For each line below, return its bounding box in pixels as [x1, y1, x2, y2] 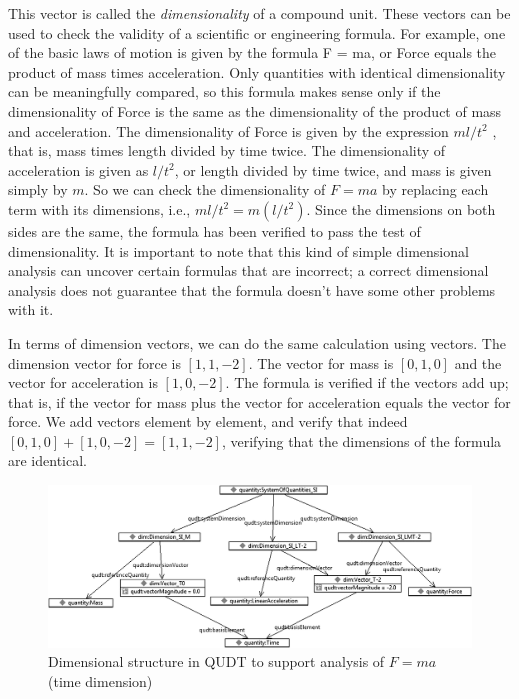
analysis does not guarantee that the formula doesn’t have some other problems [8, 279, 496, 300]
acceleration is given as [8, 159, 149, 180]
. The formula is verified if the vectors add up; [225, 372, 509, 393]
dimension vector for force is [8, 352, 181, 373]
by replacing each [382, 179, 489, 200]
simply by [8, 179, 68, 200]
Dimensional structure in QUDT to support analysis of [48, 651, 385, 672]
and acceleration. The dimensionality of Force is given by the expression [8, 120, 449, 141]
